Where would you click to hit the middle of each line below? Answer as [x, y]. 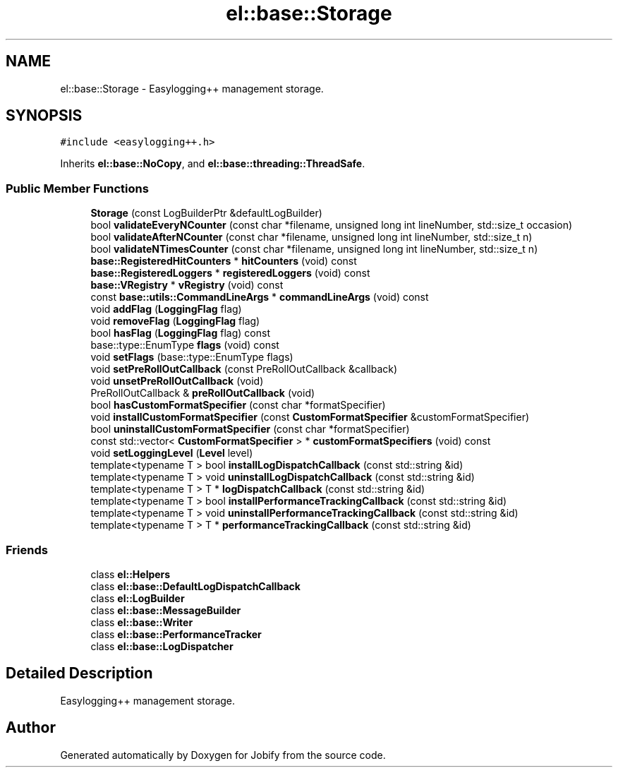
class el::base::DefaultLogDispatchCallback [195, 586]
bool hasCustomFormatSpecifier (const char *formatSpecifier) [238, 405]
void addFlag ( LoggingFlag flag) [166, 309]
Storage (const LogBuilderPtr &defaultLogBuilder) [206, 213]
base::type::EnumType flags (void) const [185, 345]
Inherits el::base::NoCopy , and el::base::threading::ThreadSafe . [213, 164]
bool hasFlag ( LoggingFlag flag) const [180, 333]
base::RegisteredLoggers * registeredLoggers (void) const [230, 273]
